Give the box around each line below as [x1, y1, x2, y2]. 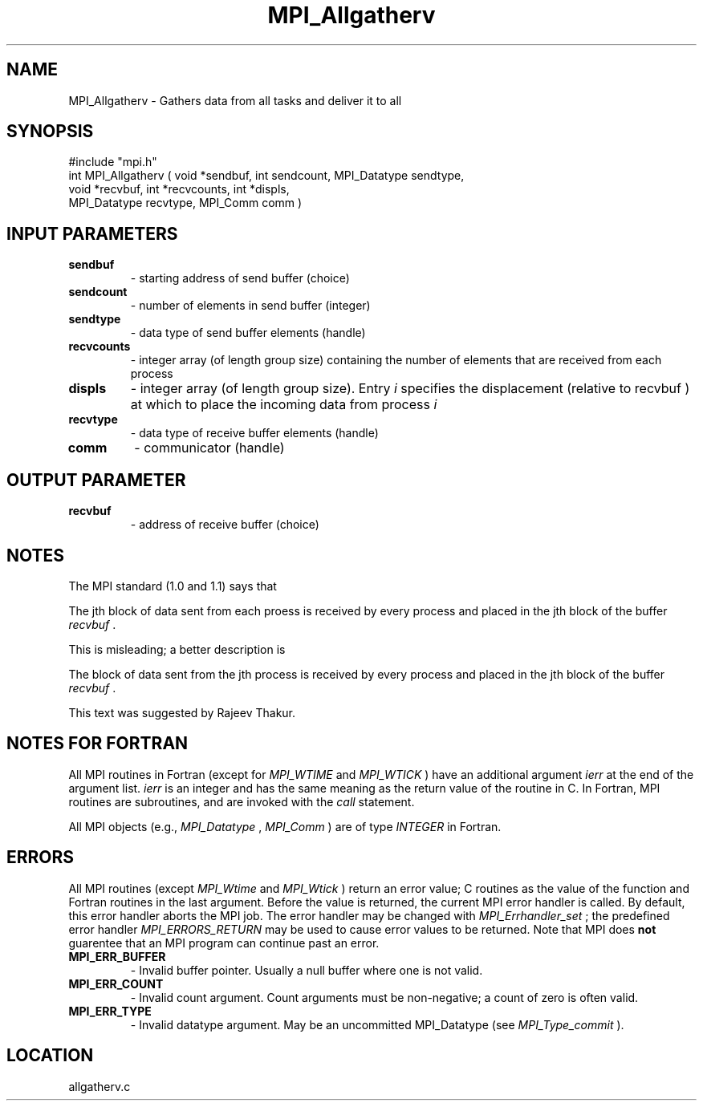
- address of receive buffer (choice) [130, 517, 319, 532]
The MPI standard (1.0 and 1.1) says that [68, 578, 277, 593]
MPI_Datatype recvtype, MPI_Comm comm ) [68, 196, 303, 210]
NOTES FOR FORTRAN [6, 733, 189, 754]
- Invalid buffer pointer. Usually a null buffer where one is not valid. [130, 963, 483, 977]
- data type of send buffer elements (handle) [130, 326, 366, 340]
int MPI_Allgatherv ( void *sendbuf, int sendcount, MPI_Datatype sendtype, [68, 168, 465, 183]
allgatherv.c [68, 1079, 131, 1093]
